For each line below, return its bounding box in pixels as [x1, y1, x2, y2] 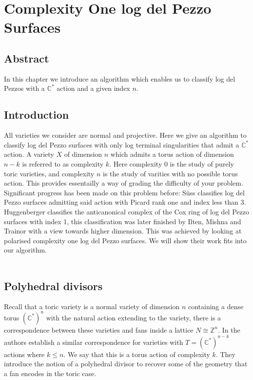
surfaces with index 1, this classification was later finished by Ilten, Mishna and [4, 216, 241, 226]
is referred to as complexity [22, 158, 104, 169]
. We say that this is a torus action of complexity [63, 349, 210, 359]
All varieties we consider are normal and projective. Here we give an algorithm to [4, 130, 247, 140]
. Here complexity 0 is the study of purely [109, 158, 234, 169]
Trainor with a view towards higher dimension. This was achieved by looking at [4, 226, 242, 236]
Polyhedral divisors [4, 278, 103, 293]
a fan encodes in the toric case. [4, 368, 97, 379]
